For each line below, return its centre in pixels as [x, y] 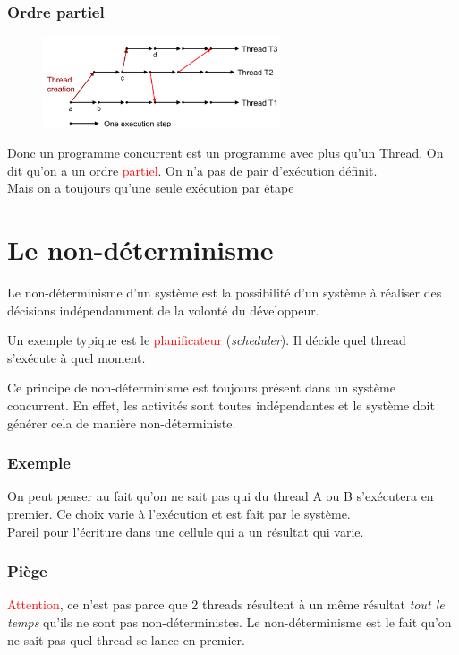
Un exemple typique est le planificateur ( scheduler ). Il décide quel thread [207, 340]
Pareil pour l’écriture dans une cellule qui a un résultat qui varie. [186, 531]
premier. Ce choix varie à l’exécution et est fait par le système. [179, 513]
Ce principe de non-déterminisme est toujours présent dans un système [201, 388]
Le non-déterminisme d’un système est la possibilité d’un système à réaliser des [225, 292]
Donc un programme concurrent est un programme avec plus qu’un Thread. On [225, 153]
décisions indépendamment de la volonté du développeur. [163, 310]
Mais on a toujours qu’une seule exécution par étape [151, 188]
